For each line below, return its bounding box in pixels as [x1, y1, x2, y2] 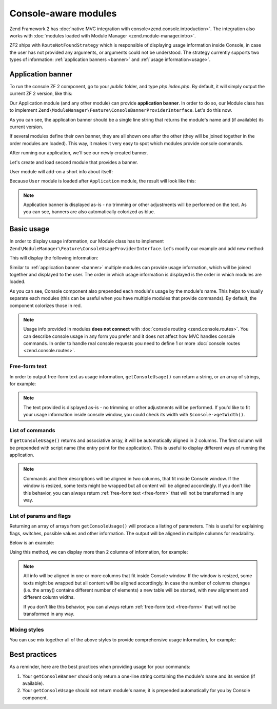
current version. [9, 124, 44, 130]
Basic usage [9, 225, 50, 233]
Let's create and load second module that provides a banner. [9, 159, 138, 165]
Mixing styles [9, 626, 44, 633]
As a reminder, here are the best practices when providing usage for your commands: [9, 664, 191, 670]
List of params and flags [9, 512, 71, 519]
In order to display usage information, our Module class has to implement [9, 238, 164, 245]
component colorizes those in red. [9, 302, 82, 309]
